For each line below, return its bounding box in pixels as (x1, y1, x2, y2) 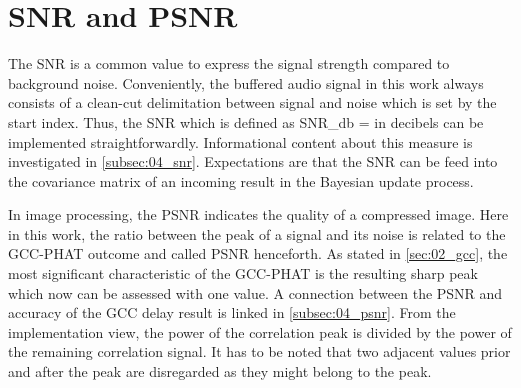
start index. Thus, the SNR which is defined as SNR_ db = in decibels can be (8, 111, 484, 132)
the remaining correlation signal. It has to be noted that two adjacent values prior (8, 341, 511, 362)
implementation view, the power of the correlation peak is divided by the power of (8, 321, 512, 342)
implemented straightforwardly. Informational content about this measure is (8, 131, 473, 152)
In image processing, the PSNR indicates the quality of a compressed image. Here (8, 204, 509, 225)
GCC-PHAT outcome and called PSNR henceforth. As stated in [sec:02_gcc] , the (8, 243, 508, 264)
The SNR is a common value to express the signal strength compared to (8, 53, 450, 74)
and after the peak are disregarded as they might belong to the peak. (8, 361, 432, 382)
